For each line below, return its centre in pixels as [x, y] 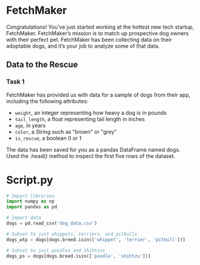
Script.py [30, 180]
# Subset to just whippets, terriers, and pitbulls [72, 234]
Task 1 [16, 82]
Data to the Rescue [42, 65]
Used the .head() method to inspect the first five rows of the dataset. [91, 156]
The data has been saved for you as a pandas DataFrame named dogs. [93, 149]
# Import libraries [30, 196]
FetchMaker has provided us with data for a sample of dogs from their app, [99, 95]
